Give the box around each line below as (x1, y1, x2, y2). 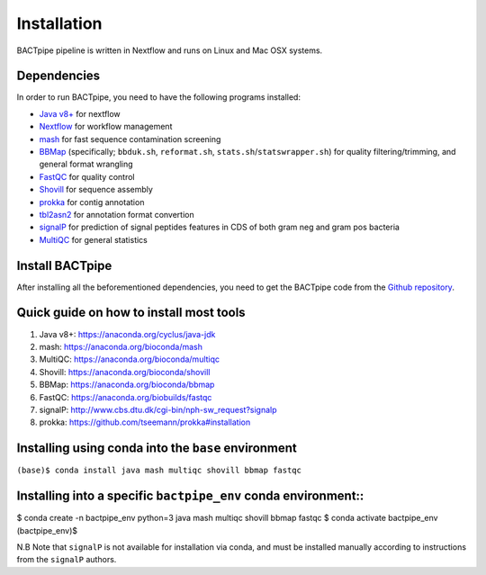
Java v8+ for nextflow (39, 108, 121, 119)
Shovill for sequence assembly (39, 184, 153, 195)
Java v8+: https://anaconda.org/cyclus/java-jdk (39, 328, 216, 339)
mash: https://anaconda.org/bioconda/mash (39, 341, 202, 352)
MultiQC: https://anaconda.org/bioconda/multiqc (39, 354, 220, 364)
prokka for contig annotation (39, 196, 145, 207)
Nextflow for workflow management (39, 121, 173, 132)
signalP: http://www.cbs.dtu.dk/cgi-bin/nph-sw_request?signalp (39, 404, 278, 415)
